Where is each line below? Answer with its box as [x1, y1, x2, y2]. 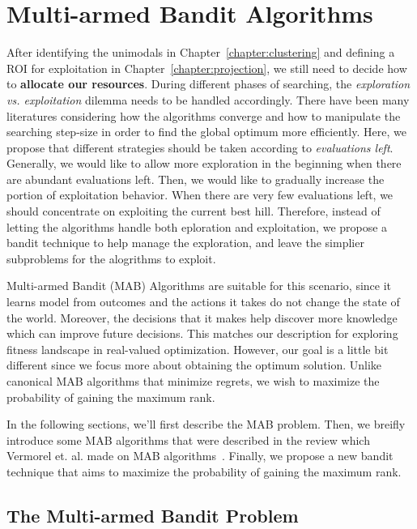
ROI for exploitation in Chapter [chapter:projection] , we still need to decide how [6, 59, 407, 76]
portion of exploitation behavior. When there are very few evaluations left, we [6, 186, 394, 203]
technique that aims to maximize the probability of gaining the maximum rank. [6, 463, 402, 480]
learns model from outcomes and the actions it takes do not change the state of [6, 293, 400, 310]
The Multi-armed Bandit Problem [6, 502, 299, 527]
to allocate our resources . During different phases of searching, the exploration [6, 75, 411, 92]
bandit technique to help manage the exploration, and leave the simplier [6, 234, 364, 251]
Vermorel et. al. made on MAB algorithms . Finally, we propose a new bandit [6, 447, 394, 464]
